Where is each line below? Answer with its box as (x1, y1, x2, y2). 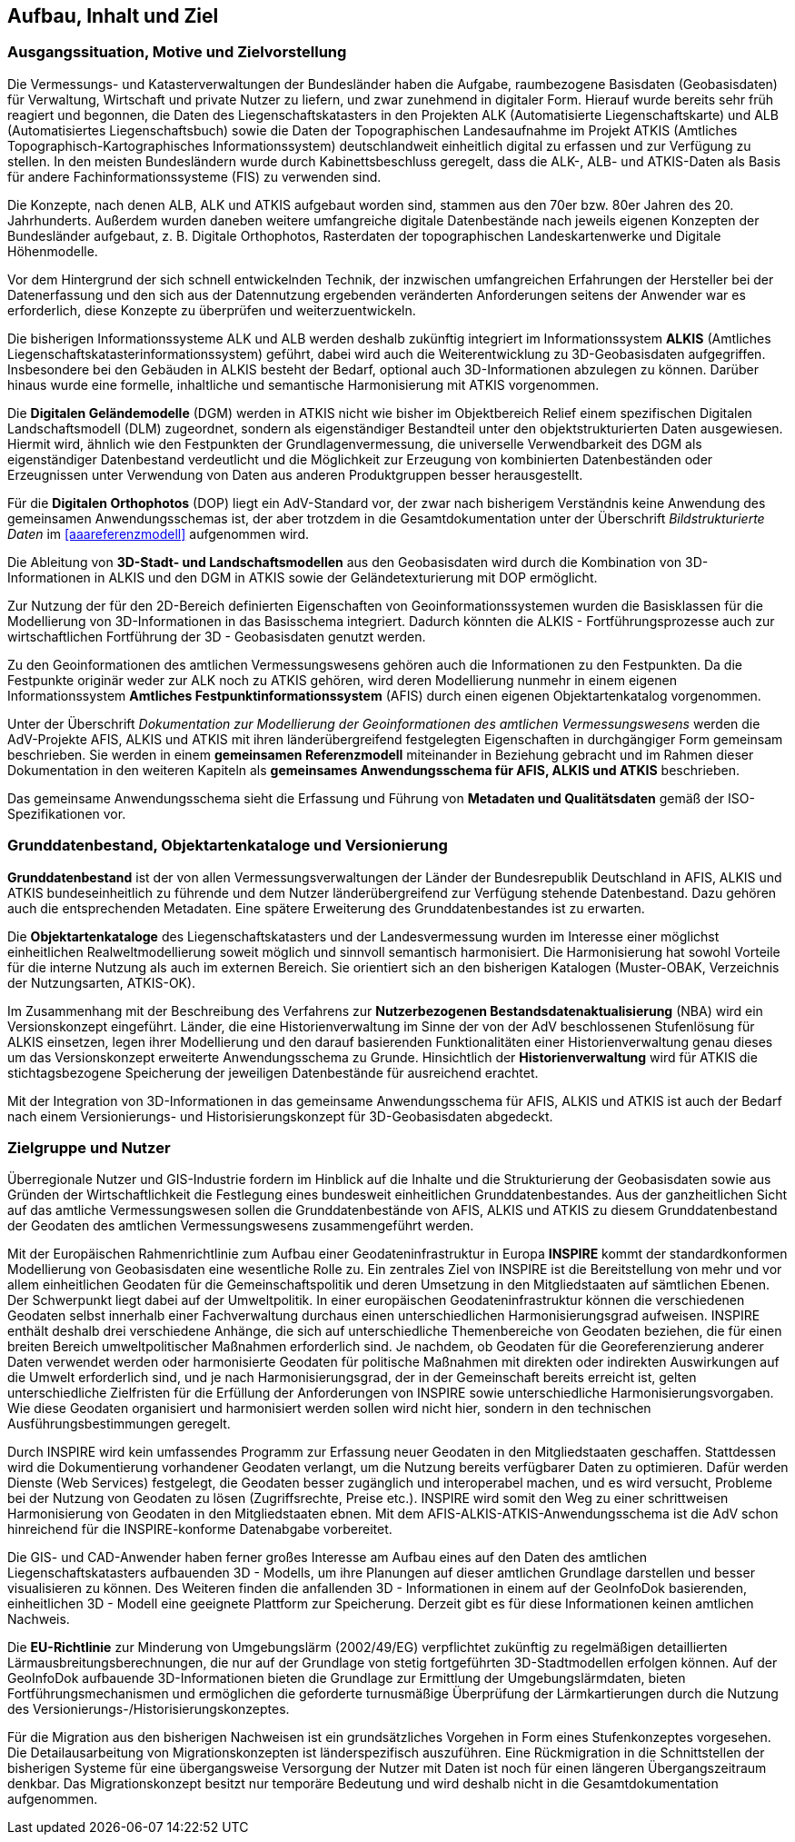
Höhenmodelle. (7, 243, 98, 259)
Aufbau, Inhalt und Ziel (7, 5, 219, 27)
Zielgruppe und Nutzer (7, 1138, 171, 1157)
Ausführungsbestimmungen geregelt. (7, 1416, 231, 1432)
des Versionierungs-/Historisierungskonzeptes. (7, 1701, 290, 1718)
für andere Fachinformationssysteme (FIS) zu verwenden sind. (7, 168, 382, 184)
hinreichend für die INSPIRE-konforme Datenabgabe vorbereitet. (7, 1521, 393, 1538)
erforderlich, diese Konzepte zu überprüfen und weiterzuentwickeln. (7, 302, 416, 318)
